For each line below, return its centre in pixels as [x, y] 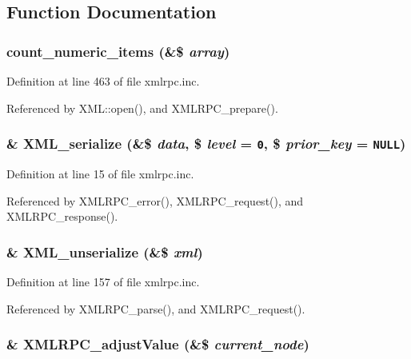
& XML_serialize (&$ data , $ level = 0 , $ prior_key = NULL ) [206, 144]
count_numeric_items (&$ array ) [118, 51]
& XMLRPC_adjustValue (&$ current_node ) [158, 344]
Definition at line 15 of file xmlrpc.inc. [100, 173]
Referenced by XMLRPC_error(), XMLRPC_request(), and [155, 200]
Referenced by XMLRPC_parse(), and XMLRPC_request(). [156, 308]
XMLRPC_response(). [62, 216]
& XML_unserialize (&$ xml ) [105, 251]
